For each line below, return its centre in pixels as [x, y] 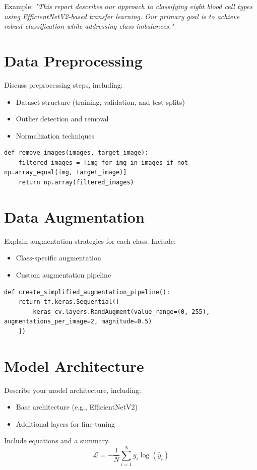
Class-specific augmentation [58, 258]
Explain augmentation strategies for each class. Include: [90, 241]
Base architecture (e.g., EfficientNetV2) [77, 407]
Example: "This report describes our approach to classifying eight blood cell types [128, 6]
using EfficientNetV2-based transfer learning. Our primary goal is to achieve [122, 16]
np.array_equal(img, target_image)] [66, 173]
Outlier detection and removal [62, 119]
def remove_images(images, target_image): [76, 153]
